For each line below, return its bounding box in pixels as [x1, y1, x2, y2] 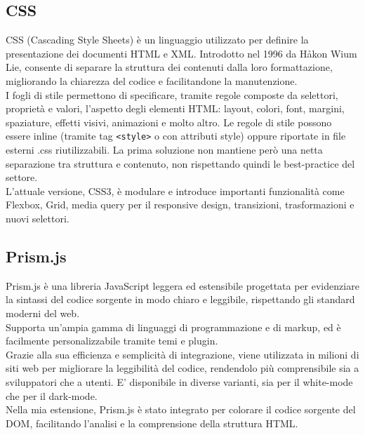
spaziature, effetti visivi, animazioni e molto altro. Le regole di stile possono [6, 114, 332, 129]
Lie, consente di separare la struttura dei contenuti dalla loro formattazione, [6, 60, 333, 74]
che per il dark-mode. [6, 388, 98, 403]
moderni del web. [6, 305, 80, 320]
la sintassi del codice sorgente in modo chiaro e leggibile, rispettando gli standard [6, 292, 355, 307]
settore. [6, 170, 38, 185]
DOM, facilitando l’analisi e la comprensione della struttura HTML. [6, 415, 298, 430]
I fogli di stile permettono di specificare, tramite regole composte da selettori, [6, 87, 338, 102]
